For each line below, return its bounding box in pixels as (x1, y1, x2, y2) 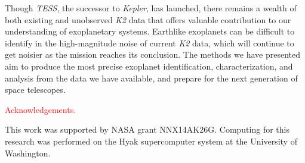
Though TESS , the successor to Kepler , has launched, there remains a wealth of (5, 2, 297, 14)
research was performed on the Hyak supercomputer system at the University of (5, 134, 297, 147)
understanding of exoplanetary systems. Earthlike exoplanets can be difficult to (5, 25, 295, 37)
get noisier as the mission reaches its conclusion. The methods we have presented (5, 48, 300, 61)
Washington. (5, 146, 51, 159)
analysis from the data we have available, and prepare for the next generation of (5, 71, 298, 84)
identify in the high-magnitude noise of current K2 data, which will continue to (5, 36, 294, 49)
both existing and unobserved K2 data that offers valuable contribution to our (5, 13, 291, 26)
